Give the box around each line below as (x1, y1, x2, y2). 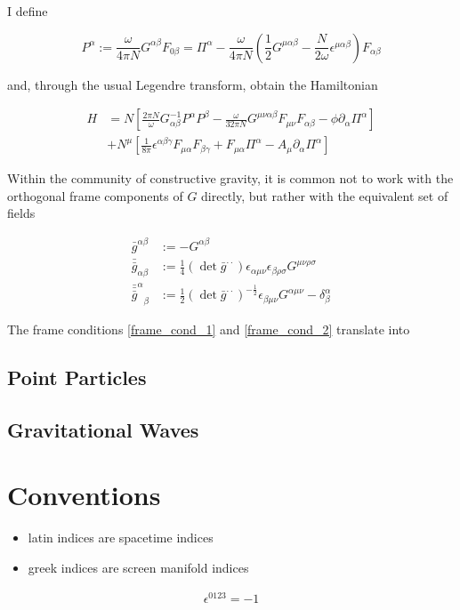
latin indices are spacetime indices (28, 528, 214, 547)
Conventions (7, 477, 161, 513)
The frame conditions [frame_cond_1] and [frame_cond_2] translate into (7, 320, 410, 339)
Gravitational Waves (7, 415, 199, 443)
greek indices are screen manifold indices (28, 558, 249, 576)
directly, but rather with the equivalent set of (201, 186, 448, 205)
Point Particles (7, 364, 147, 391)
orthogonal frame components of (7, 186, 183, 205)
